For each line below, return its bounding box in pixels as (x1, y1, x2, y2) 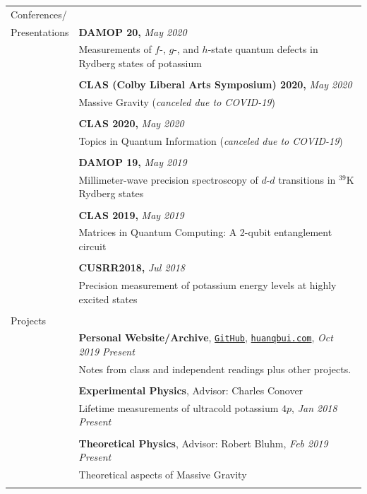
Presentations (11, 24, 69, 39)
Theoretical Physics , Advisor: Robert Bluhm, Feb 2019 (78, 435, 328, 450)
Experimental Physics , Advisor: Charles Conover (78, 383, 303, 398)
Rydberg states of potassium (78, 56, 202, 71)
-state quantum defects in (207, 42, 318, 57)
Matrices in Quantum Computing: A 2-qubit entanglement (78, 225, 332, 240)
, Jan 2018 (291, 400, 337, 415)
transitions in (278, 172, 336, 187)
